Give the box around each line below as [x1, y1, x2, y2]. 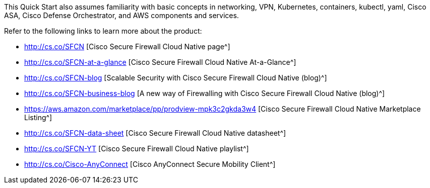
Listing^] [24, 113, 52, 122]
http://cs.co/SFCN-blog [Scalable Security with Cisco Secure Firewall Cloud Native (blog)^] [24, 73, 327, 82]
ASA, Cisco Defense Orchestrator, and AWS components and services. [4, 11, 239, 20]
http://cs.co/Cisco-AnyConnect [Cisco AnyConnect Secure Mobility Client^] [24, 160, 276, 168]
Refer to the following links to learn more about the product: [4, 27, 202, 35]
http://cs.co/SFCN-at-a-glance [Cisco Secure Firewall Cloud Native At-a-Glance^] [24, 58, 296, 66]
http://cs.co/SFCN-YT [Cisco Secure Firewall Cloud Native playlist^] [24, 144, 249, 153]
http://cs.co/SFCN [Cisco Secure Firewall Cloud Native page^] [24, 42, 230, 51]
